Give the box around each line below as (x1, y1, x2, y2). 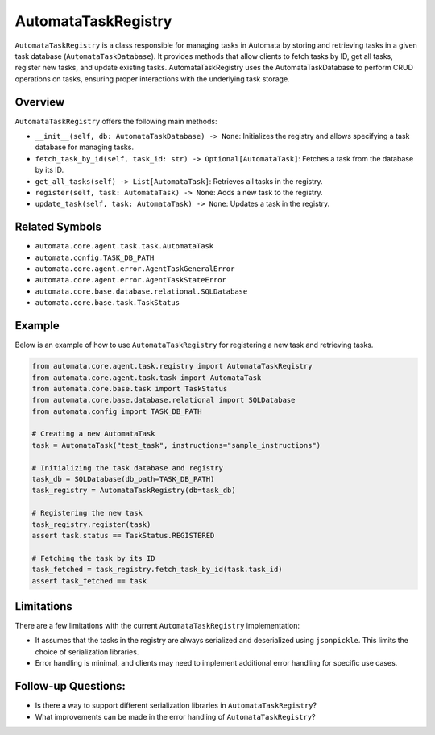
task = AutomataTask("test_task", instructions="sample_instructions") (31, 441, 321, 449)
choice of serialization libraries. (35, 646, 139, 657)
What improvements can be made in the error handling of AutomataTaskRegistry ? (35, 712, 316, 721)
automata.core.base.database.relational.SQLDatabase (35, 286, 248, 296)
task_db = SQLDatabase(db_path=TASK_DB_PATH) (31, 474, 215, 484)
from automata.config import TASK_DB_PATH (31, 407, 202, 416)
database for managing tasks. (35, 142, 135, 152)
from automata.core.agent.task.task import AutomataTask (31, 373, 262, 382)
